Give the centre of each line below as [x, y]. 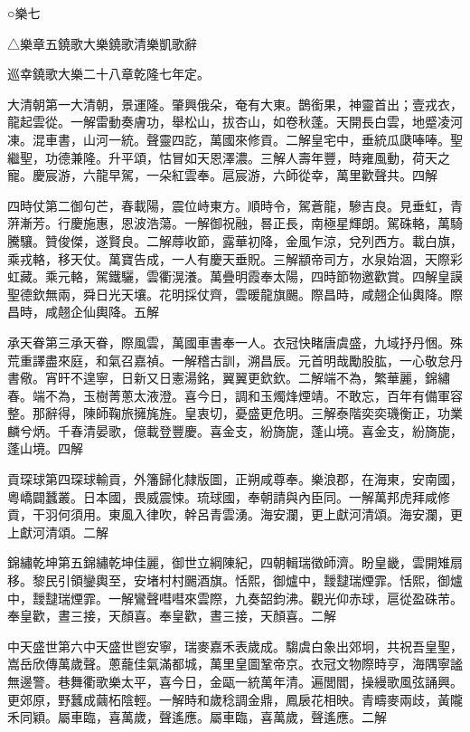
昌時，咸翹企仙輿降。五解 [83, 312]
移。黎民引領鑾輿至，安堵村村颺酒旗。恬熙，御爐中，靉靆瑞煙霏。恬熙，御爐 [235, 580]
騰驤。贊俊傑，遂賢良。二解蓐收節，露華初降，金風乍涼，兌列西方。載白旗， [235, 240]
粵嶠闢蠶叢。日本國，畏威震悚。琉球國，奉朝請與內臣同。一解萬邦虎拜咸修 [229, 496]
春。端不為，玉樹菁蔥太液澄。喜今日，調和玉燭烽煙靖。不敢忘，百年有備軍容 [235, 395]
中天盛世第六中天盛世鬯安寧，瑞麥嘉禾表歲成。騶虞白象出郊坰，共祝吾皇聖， [235, 646]
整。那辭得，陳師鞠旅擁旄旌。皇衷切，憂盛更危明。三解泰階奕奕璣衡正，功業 [235, 413]
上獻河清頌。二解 [58, 532]
